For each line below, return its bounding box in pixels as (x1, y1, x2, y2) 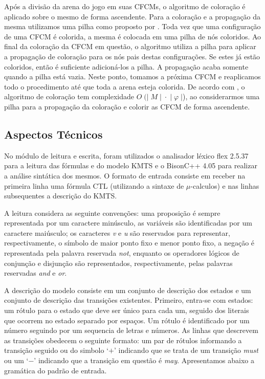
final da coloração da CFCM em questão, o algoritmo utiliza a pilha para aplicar (4, 41, 256, 52)
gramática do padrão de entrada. (4, 365, 107, 375)
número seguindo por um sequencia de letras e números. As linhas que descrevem (4, 325, 258, 336)
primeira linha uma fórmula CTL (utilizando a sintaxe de (4, 180, 184, 191)
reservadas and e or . (4, 267, 67, 278)
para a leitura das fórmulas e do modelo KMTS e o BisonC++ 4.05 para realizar (4, 160, 257, 171)
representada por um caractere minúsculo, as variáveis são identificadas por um (4, 217, 252, 228)
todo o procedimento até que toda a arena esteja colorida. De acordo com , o (4, 81, 245, 92)
